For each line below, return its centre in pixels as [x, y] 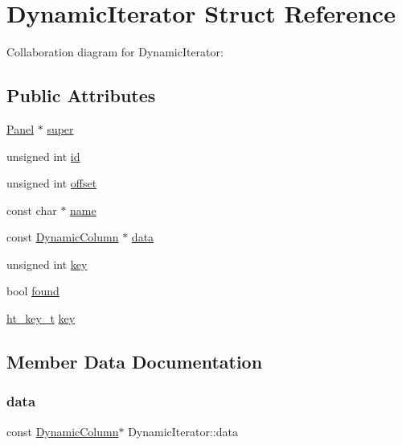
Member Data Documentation [135, 362]
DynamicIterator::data [183, 431]
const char [32, 210]
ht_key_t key [41, 318]
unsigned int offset [52, 183]
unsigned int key [47, 264]
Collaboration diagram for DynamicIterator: [115, 52]
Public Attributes [81, 95]
